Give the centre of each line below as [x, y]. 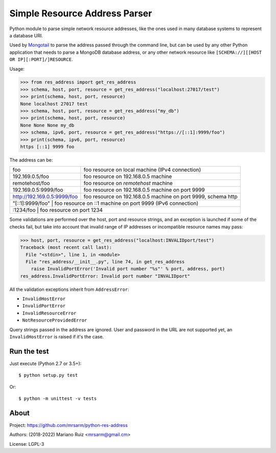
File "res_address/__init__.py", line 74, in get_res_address [105, 262]
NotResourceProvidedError [55, 320]
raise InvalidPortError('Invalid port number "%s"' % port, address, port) [128, 269]
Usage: [17, 69]
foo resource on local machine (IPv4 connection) [142, 170]
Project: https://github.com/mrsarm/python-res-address [68, 425]
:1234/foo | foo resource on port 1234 [58, 210]
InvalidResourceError [49, 313]
